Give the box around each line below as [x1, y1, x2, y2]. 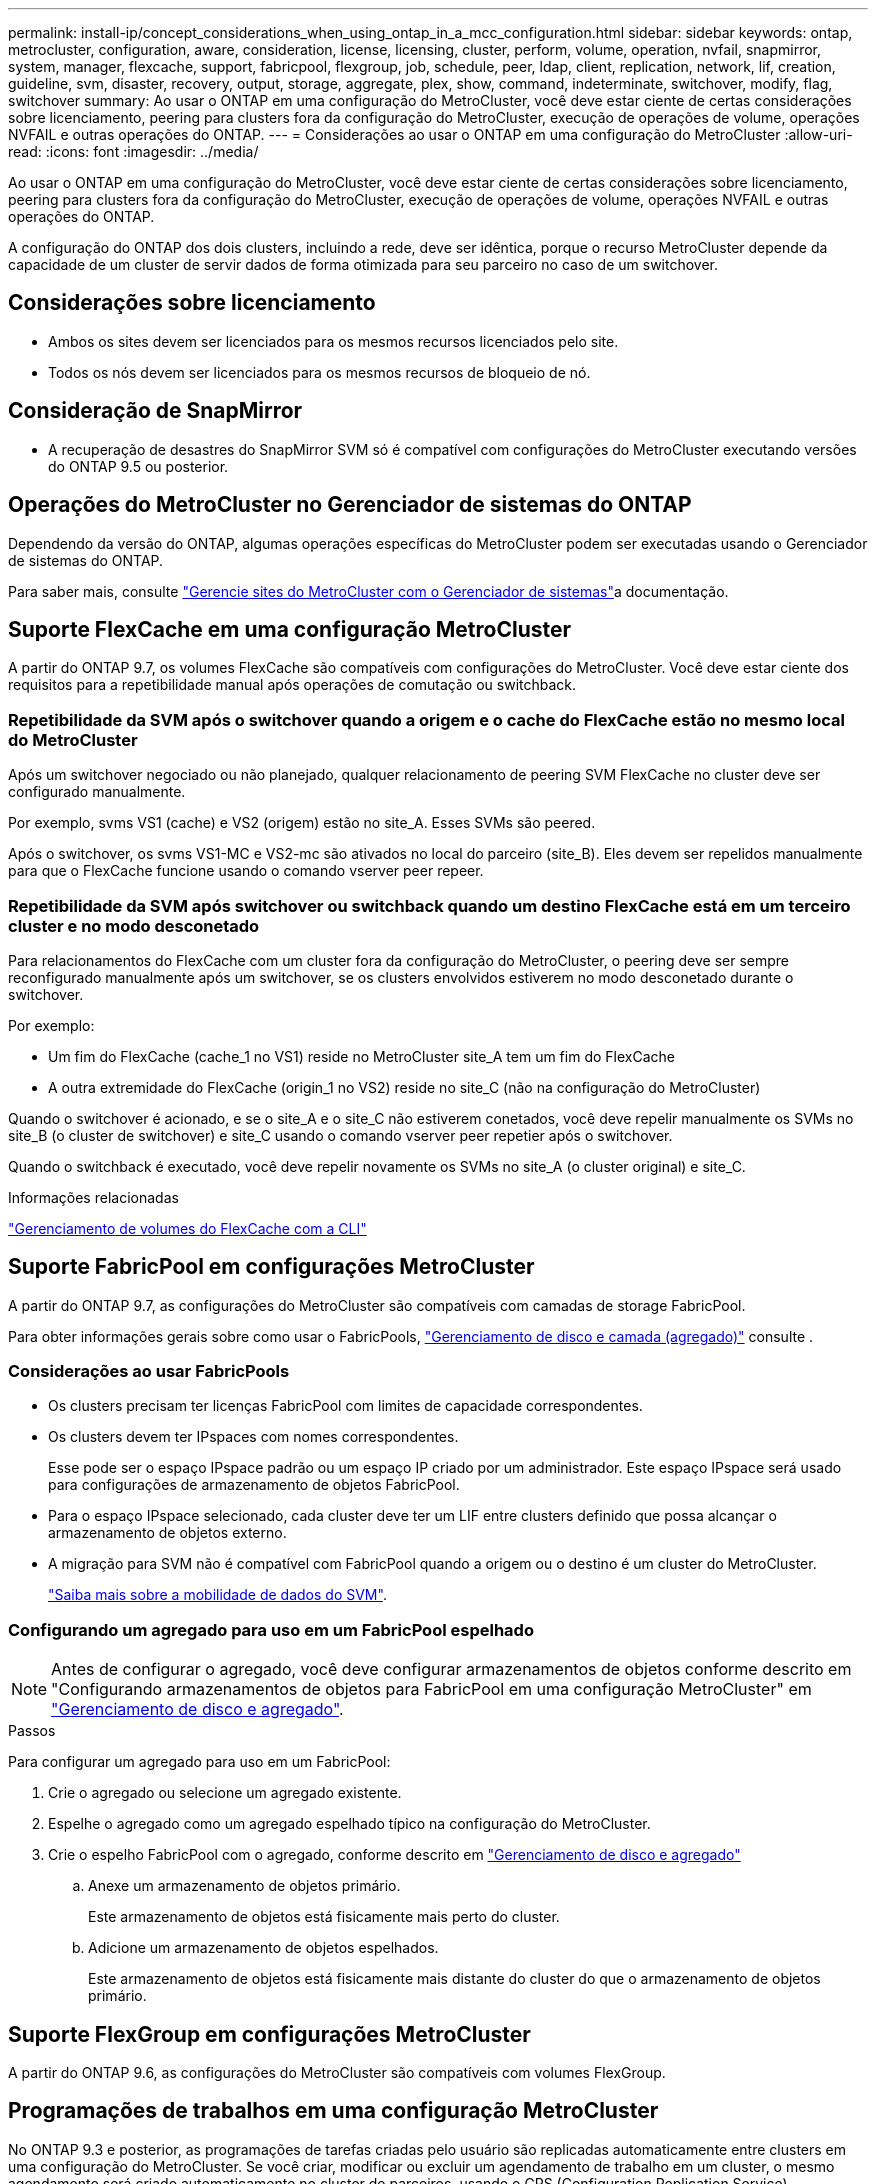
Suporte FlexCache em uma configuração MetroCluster [8, 616, 572, 642]
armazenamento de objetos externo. [48, 1524, 287, 1542]
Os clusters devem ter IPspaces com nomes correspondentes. [48, 1428, 459, 1446]
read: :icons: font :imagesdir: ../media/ [8, 143, 259, 160]
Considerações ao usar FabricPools [8, 1361, 290, 1382]
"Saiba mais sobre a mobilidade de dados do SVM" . [48, 1586, 387, 1604]
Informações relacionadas [8, 1188, 179, 1206]
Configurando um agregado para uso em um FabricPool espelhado [8, 1619, 534, 1640]
